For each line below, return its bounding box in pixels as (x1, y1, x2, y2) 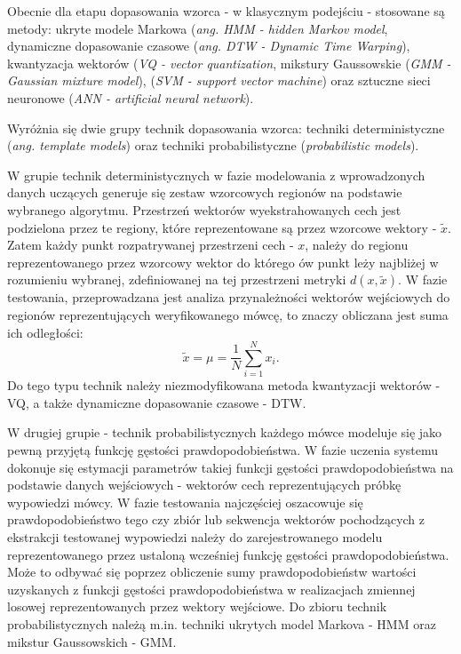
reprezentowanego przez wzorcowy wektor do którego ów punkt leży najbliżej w (7, 252, 439, 271)
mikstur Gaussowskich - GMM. (7, 632, 177, 650)
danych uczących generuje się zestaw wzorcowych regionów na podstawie (7, 183, 402, 202)
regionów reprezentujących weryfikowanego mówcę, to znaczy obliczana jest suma (7, 305, 449, 323)
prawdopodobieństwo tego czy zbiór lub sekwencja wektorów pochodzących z (7, 510, 425, 529)
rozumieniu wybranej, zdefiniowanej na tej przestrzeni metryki (7, 270, 346, 289)
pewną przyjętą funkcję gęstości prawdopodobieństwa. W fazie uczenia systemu (7, 441, 438, 459)
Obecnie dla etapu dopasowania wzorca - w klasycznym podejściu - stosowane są (7, 2, 445, 20)
